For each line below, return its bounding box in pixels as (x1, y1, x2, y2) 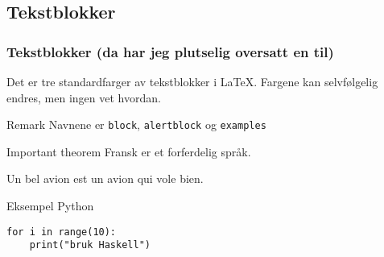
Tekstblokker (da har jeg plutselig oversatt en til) (6, 41, 334, 61)
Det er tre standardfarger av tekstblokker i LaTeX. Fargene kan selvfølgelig (6, 73, 378, 89)
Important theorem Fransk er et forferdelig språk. (6, 143, 251, 160)
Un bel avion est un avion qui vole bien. (6, 170, 204, 187)
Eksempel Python (6, 197, 94, 214)
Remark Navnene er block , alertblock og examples (6, 116, 266, 133)
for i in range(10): (6, 226, 117, 238)
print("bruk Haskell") (29, 239, 151, 251)
